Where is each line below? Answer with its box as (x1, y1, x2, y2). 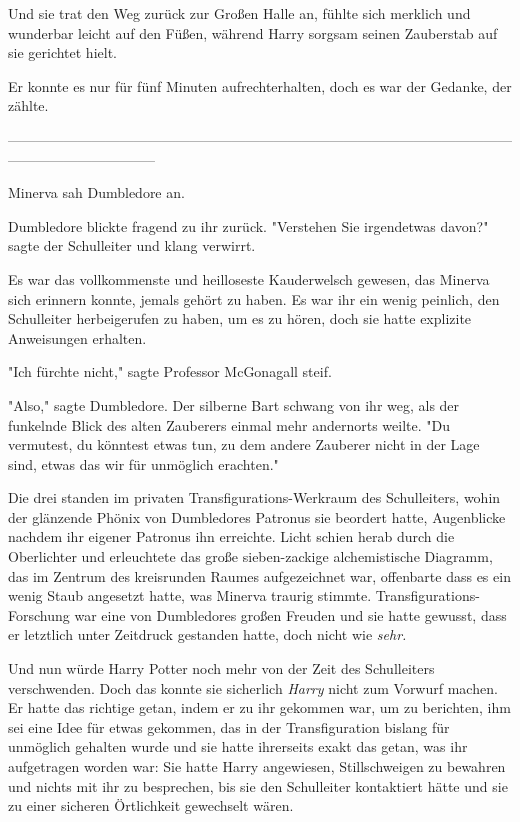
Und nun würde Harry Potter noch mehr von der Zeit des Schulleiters (8, 658, 435, 679)
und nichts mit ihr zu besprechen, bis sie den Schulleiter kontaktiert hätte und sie (8, 775, 508, 796)
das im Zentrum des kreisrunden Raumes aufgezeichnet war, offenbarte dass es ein (8, 565, 511, 586)
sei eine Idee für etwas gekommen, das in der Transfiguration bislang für (8, 716, 450, 737)
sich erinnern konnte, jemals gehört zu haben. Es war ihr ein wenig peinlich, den (8, 288, 500, 309)
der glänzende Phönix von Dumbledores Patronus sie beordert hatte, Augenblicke (8, 506, 506, 527)
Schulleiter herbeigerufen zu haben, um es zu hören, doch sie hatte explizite (8, 308, 472, 329)
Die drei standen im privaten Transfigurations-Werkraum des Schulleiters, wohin (8, 487, 501, 508)
